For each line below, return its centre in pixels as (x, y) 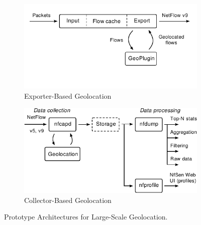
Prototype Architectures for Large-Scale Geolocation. (86, 217)
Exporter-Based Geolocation (68, 96)
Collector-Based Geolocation (68, 200)
